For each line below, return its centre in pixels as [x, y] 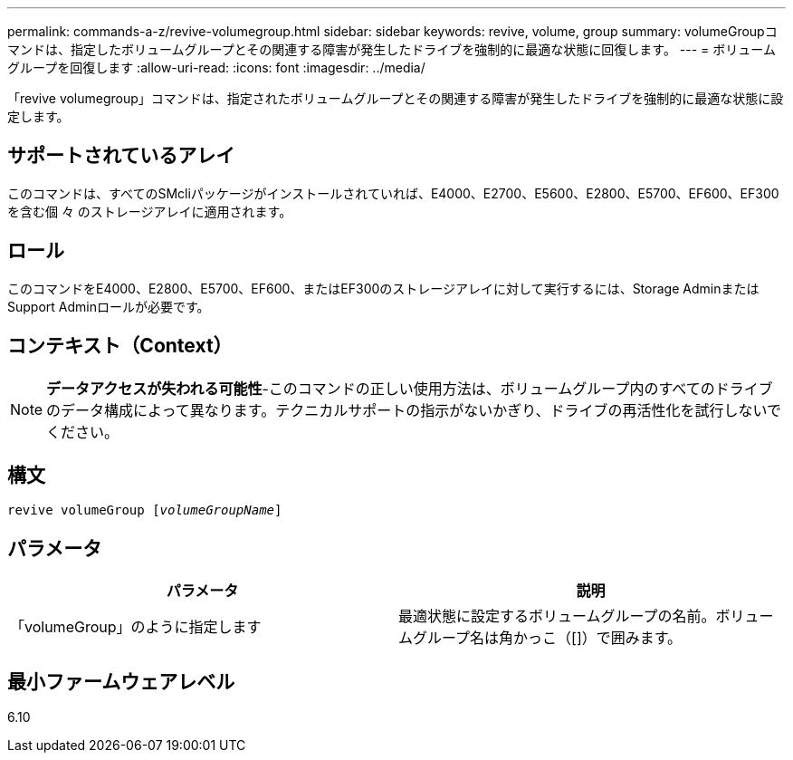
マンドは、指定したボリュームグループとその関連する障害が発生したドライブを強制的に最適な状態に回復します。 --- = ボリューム [392, 49]
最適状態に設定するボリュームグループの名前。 [557, 616]
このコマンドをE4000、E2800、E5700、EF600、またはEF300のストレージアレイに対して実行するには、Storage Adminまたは [383, 288]
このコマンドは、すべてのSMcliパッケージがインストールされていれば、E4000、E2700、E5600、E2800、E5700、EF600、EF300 [393, 193]
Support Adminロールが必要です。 [109, 306]
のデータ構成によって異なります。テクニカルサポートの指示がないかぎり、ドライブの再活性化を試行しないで [414, 410]
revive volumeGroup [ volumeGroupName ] [145, 510]
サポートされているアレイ [121, 156]
